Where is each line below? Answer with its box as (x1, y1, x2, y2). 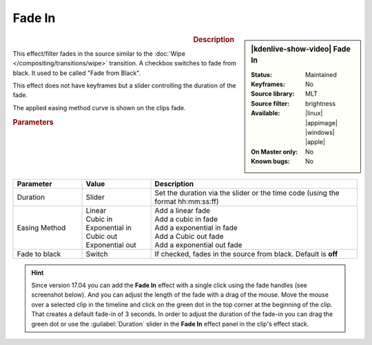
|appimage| (305, 118, 338, 127)
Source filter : (251, 99, 289, 107)
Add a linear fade (154, 205, 210, 215)
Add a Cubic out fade (154, 231, 224, 241)
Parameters (12, 117, 54, 127)
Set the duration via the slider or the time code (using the (154, 188, 340, 198)
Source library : (251, 90, 295, 98)
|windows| (305, 128, 335, 137)
